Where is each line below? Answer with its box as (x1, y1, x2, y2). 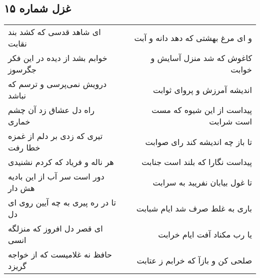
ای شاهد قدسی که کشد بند (8, 26, 101, 38)
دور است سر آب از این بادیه (8, 170, 104, 182)
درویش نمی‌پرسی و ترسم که (8, 78, 107, 90)
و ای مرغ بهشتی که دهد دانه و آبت (134, 31, 252, 43)
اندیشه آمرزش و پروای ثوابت (152, 83, 252, 95)
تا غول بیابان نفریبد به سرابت (152, 176, 252, 188)
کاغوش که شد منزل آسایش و (150, 52, 252, 64)
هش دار (8, 182, 35, 194)
